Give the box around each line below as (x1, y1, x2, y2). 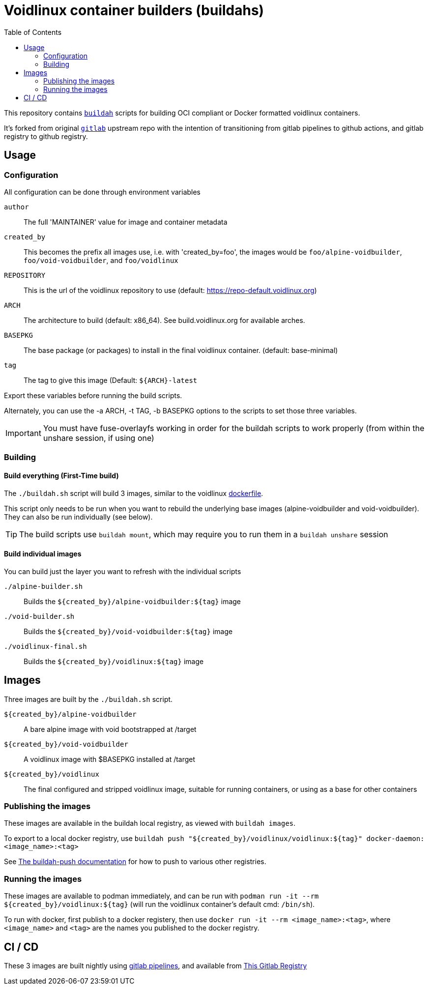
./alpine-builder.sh (4, 582, 83, 590)
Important (5, 428, 41, 438)
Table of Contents (4, 28, 62, 36)
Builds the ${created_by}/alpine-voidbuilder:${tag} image (24, 597, 241, 606)
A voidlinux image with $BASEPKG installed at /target (24, 755, 196, 763)
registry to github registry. (4, 132, 88, 141)
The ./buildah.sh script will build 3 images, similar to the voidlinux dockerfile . (4, 489, 263, 497)
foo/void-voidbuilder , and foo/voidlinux (24, 256, 178, 264)
